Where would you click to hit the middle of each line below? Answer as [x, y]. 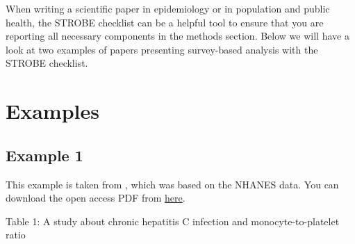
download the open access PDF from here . [96, 198]
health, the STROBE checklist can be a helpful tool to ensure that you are [165, 22]
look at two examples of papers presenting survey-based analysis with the [162, 49]
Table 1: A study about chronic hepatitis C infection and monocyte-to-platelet [173, 221]
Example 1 [44, 155]
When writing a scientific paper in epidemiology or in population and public [168, 8]
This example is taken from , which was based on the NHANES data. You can [172, 184]
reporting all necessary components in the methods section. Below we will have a [177, 36]
